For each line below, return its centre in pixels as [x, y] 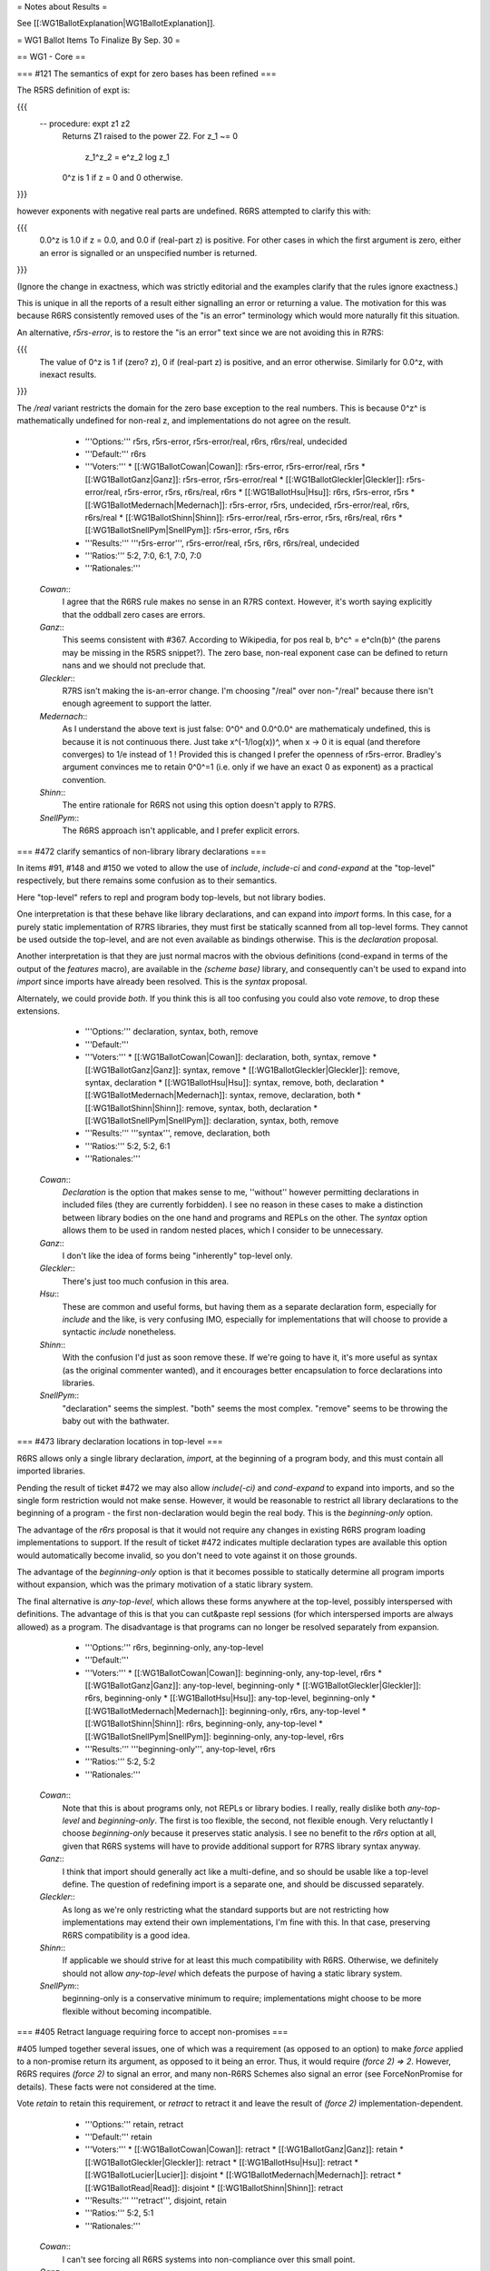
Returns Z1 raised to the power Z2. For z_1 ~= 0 [150, 136]
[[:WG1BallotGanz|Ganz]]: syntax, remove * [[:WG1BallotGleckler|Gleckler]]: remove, [242, 1070]
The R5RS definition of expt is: [73, 90]
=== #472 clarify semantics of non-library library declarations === [142, 851]
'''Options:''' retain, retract [134, 2124]
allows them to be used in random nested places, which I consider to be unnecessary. [223, 1230]
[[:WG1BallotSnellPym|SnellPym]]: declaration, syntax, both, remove [212, 1121]
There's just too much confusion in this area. [146, 1281]
